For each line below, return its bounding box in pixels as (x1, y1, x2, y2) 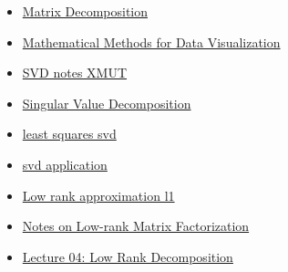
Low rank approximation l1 (22, 185, 175, 204)
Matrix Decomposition (22, 2, 149, 20)
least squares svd (22, 124, 117, 143)
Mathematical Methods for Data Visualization (22, 32, 281, 51)
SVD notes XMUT (22, 63, 128, 82)
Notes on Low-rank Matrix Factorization (22, 216, 250, 235)
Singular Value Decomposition (22, 93, 191, 112)
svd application (22, 154, 108, 173)
